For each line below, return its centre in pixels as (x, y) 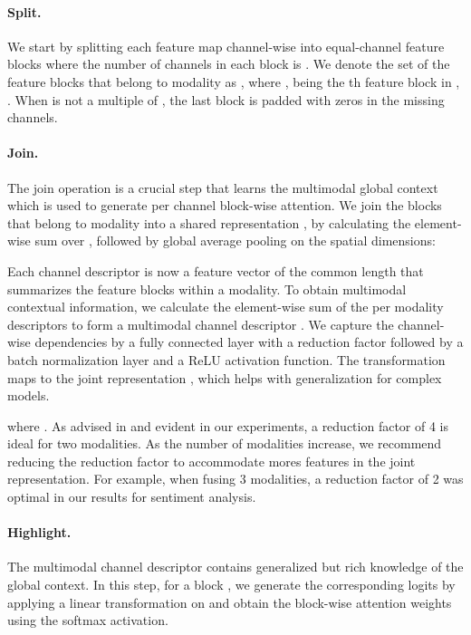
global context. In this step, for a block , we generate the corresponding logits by (231, 585)
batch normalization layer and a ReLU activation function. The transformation (226, 359)
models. (29, 395)
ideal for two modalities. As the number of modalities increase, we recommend (225, 443)
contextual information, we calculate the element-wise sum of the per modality (226, 307)
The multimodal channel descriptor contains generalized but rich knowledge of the (235, 567)
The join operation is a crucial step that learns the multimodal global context (223, 187)
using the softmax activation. (88, 620)
